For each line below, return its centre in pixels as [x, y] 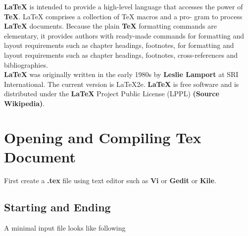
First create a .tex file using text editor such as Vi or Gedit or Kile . [110, 180]
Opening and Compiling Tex [103, 137]
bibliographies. [26, 64]
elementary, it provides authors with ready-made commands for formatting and [124, 35]
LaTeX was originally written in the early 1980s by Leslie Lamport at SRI [121, 74]
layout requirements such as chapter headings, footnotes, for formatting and [119, 45]
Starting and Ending [57, 207]
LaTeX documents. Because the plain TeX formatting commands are [110, 26]
